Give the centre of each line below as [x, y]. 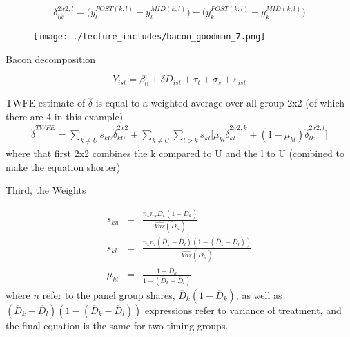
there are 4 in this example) [65, 116]
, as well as [259, 294]
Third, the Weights [46, 190]
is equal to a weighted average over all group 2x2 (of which [220, 103]
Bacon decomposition [51, 58]
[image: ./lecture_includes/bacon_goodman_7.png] [149, 37]
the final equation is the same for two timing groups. [117, 325]
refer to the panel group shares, [109, 294]
